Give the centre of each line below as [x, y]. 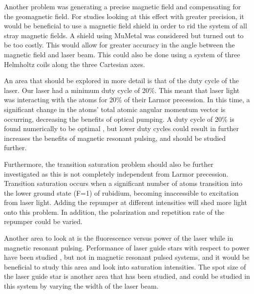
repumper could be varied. [43, 221]
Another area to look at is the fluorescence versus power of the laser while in [119, 238]
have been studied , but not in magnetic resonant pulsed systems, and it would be [127, 257]
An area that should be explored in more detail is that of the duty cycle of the [121, 80]
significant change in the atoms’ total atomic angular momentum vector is [115, 109]
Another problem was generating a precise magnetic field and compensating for [122, 6]
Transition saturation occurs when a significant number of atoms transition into [123, 183]
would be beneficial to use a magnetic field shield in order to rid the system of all [126, 26]
